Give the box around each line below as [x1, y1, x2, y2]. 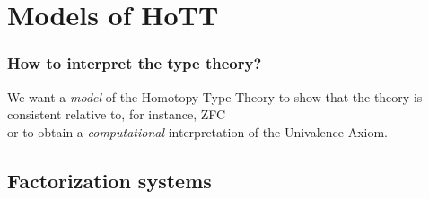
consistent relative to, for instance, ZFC [7, 105, 226, 124]
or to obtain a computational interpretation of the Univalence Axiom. [7, 122, 388, 141]
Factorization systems [7, 166, 212, 194]
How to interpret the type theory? [7, 52, 262, 74]
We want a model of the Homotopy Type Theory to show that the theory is [7, 87, 423, 106]
